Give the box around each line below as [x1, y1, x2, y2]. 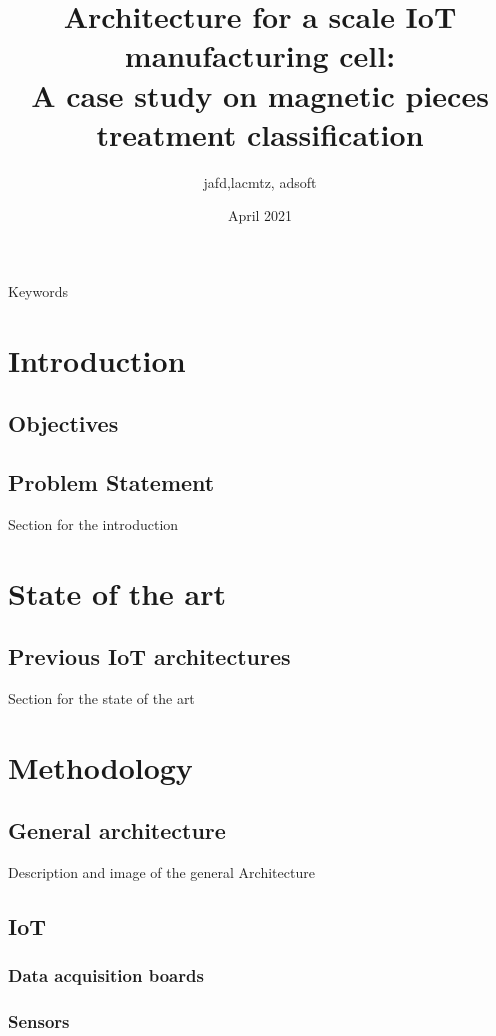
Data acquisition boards [8, 963, 204, 988]
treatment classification [96, 113, 424, 154]
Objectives [8, 408, 119, 439]
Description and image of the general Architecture [8, 862, 315, 883]
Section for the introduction [8, 513, 179, 534]
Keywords [8, 280, 69, 301]
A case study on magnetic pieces [31, 74, 489, 115]
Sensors [8, 1009, 70, 1034]
